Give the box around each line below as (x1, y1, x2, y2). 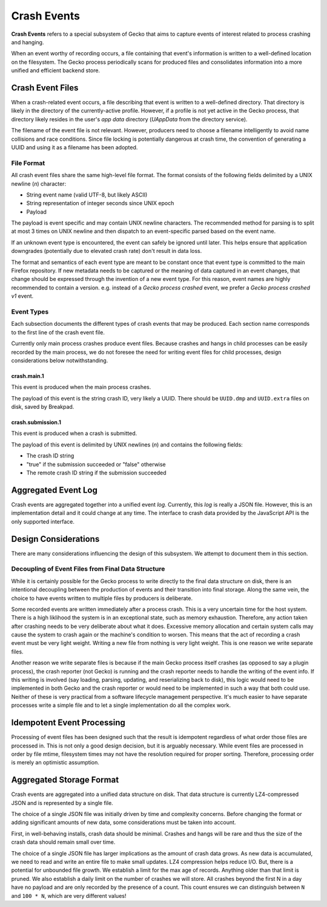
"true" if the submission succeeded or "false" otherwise (26, 460, 166, 468)
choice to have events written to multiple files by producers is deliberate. (11, 595, 193, 602)
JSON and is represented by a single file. (11, 799, 113, 806)
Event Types (11, 307, 49, 315)
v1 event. (11, 292, 34, 300)
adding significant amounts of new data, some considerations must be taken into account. (11, 819, 236, 826)
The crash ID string (26, 452, 74, 459)
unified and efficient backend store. (11, 67, 100, 74)
